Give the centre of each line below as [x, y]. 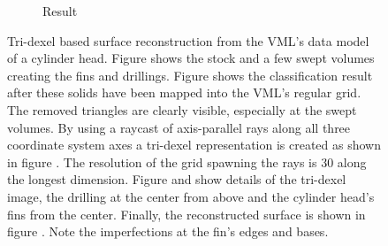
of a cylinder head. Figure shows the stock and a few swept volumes [191, 58]
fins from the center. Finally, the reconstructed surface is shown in [186, 214]
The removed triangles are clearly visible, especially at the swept [182, 109]
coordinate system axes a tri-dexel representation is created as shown [194, 145]
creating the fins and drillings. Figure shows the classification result [190, 75]
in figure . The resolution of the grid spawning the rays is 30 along [187, 161]
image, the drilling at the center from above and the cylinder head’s [191, 196]
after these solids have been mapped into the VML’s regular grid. [184, 92]
